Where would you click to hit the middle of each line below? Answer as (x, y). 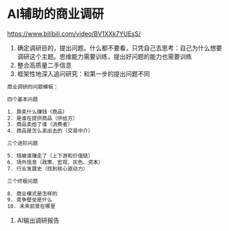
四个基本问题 (23, 99)
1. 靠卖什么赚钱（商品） (37, 112)
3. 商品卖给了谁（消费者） (40, 125)
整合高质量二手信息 (44, 65)
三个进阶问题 (23, 143)
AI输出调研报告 (38, 221)
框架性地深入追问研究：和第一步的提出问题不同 (83, 74)
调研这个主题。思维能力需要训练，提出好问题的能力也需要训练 (105, 57)
